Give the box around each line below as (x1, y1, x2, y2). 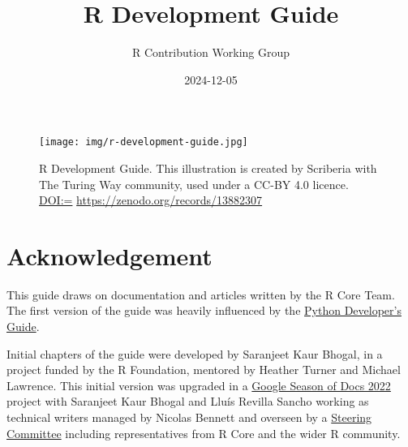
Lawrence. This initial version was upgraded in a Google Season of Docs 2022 (6, 376, 391, 393)
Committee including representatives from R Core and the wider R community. (6, 424, 401, 441)
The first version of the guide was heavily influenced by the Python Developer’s (6, 302, 402, 319)
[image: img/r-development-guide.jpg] (39, 136, 248, 148)
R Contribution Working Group (131, 44, 290, 61)
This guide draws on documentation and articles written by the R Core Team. (6, 286, 395, 303)
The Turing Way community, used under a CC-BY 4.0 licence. (39, 175, 349, 192)
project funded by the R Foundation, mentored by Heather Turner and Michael (6, 361, 401, 378)
